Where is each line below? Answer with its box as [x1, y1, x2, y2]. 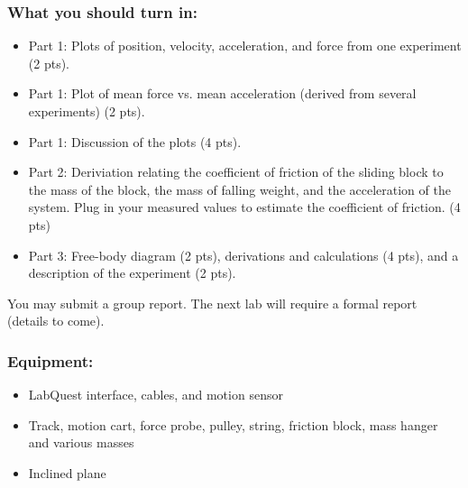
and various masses [28, 433, 134, 452]
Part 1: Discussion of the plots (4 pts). [28, 132, 242, 151]
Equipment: [7, 349, 94, 372]
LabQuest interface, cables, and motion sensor [28, 385, 283, 404]
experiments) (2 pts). [28, 102, 145, 120]
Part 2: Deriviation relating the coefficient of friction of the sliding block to [28, 162, 444, 181]
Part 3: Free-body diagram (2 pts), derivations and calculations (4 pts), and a [28, 245, 459, 264]
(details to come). [7, 311, 105, 330]
